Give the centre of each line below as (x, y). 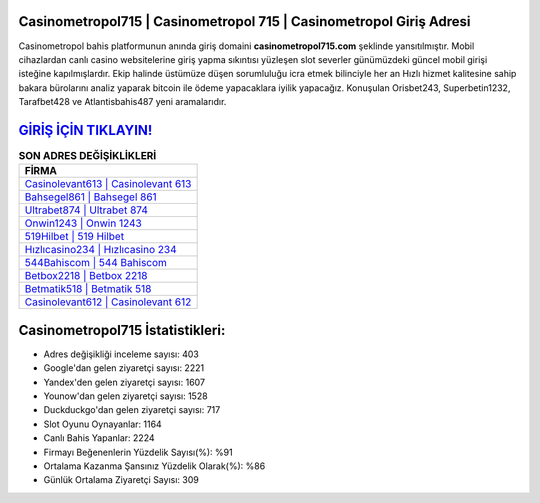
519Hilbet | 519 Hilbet (74, 237)
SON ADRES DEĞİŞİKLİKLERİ (87, 156)
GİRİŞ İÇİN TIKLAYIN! (85, 130)
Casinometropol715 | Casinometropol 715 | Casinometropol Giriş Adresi (244, 21)
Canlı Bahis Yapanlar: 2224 (99, 438)
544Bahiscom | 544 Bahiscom (95, 263)
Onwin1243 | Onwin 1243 (83, 223)
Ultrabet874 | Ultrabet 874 (86, 210)
